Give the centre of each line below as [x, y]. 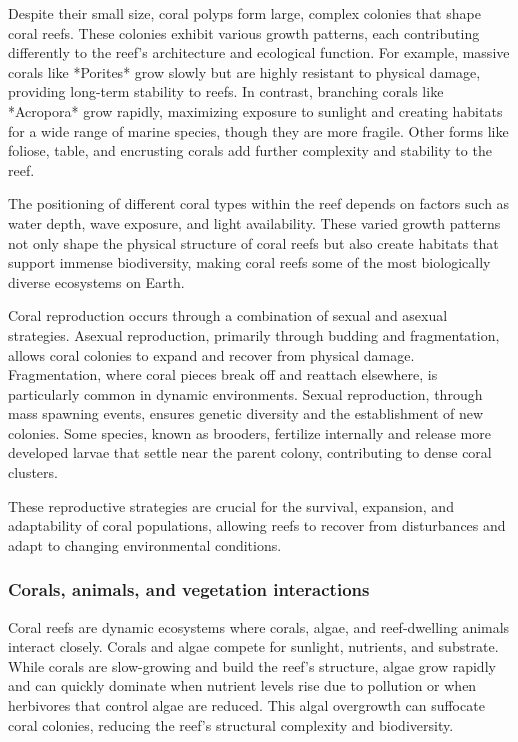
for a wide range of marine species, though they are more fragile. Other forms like [258, 130]
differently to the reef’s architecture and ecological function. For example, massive [259, 52]
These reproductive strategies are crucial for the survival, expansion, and [231, 505]
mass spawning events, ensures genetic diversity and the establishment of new [246, 413]
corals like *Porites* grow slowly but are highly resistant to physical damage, [244, 71]
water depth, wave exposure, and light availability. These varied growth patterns [254, 222]
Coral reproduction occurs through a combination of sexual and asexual [228, 315]
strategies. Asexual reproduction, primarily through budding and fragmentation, [254, 334]
